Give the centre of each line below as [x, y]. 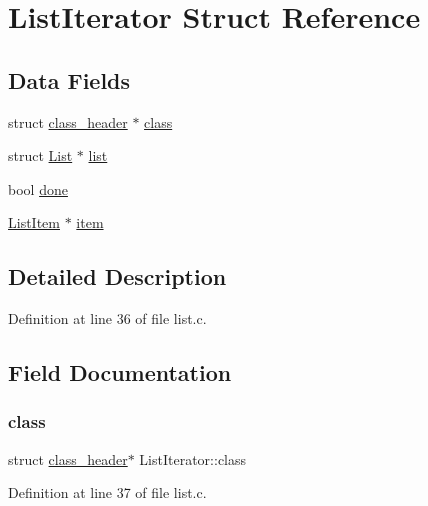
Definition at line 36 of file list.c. [107, 318]
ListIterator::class [193, 458]
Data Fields [69, 79]
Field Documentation [120, 372]
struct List [40, 155]
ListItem [34, 222]
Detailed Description [117, 276]
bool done [38, 188]
